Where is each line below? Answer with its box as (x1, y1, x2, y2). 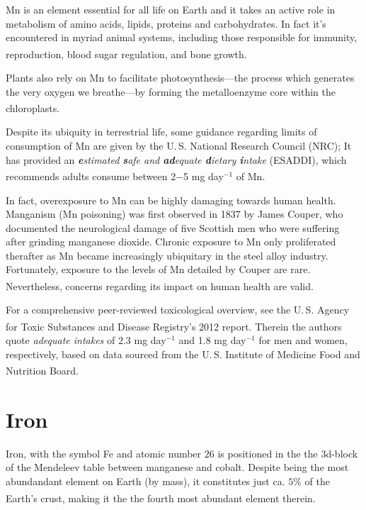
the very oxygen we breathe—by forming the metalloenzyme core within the (6, 84, 336, 99)
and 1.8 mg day (178, 333, 246, 348)
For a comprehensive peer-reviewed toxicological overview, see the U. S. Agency (6, 302, 350, 317)
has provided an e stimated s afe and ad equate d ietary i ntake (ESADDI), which (6, 152, 347, 167)
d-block (326, 445, 358, 460)
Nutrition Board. (6, 363, 79, 377)
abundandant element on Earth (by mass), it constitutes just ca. (6, 473, 285, 488)
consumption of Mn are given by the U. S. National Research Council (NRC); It (6, 138, 352, 153)
